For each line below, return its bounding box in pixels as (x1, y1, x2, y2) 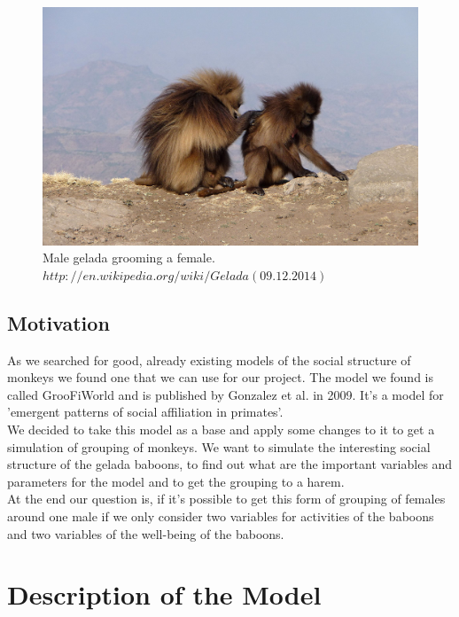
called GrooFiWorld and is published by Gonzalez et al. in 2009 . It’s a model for (7, 385, 444, 403)
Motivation (7, 308, 110, 336)
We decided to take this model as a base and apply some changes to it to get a (7, 420, 435, 439)
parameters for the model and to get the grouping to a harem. (7, 472, 345, 490)
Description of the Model (7, 576, 322, 613)
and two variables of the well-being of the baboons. (7, 524, 284, 543)
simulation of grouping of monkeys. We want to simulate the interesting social (7, 437, 431, 456)
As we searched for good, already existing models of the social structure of (7, 350, 411, 369)
